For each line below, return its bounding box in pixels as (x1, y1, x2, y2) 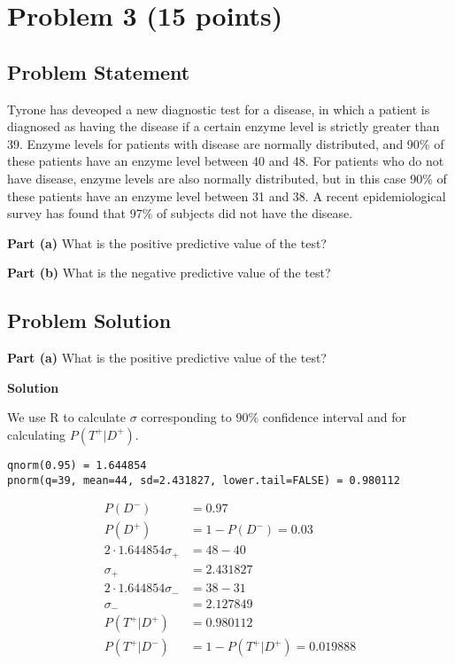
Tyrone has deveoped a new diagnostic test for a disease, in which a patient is (7, 99, 430, 118)
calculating (7, 425, 66, 443)
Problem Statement (7, 58, 190, 85)
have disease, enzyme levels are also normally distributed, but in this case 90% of (7, 168, 447, 187)
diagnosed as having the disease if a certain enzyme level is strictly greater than (7, 117, 440, 136)
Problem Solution (7, 307, 172, 334)
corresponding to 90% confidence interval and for (141, 408, 407, 426)
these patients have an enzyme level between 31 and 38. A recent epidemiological (7, 186, 446, 205)
